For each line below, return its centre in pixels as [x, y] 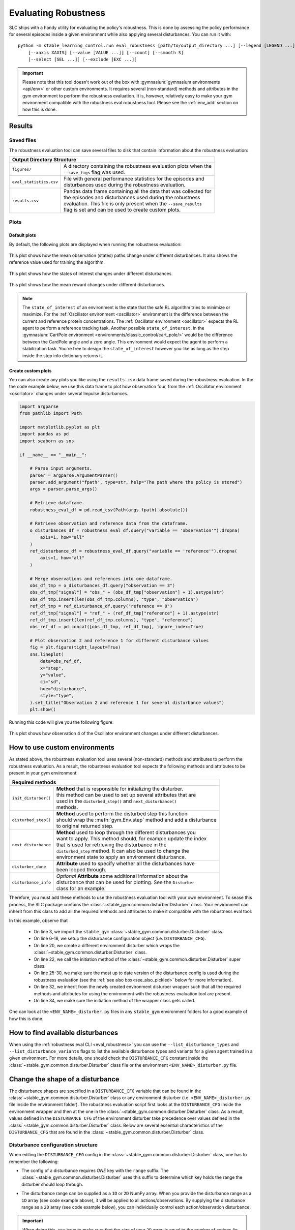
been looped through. [81, 870]
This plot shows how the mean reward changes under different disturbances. [87, 285]
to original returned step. [85, 826]
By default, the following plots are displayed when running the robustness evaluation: [95, 244]
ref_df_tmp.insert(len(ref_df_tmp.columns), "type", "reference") [112, 620]
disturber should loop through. [52, 1184]
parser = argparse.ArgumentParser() [74, 475]
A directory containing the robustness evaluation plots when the [137, 166]
